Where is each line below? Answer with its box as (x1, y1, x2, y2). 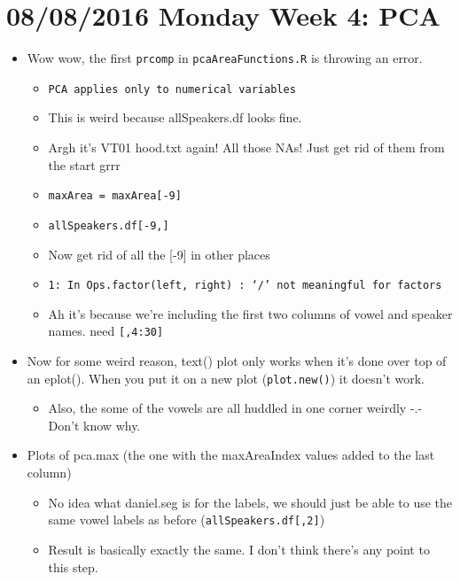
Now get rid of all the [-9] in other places (48, 244, 270, 263)
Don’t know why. (48, 415, 141, 434)
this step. (48, 557, 98, 576)
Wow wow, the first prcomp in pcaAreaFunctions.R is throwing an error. (27, 49, 423, 67)
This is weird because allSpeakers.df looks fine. (48, 108, 302, 127)
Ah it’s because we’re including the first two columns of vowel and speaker (48, 304, 453, 322)
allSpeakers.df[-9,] (48, 219, 169, 232)
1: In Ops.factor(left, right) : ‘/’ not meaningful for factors (48, 279, 442, 292)
